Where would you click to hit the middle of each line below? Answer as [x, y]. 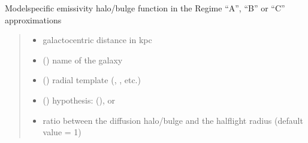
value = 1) [62, 132]
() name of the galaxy [83, 60]
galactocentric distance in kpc [97, 40]
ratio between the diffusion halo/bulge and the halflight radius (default [173, 120]
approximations [33, 19]
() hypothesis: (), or [79, 100]
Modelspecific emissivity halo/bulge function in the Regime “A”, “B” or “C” [145, 8]
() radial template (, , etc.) [92, 80]
